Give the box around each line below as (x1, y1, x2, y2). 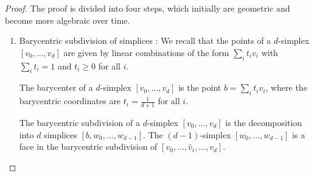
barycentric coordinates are (19, 94, 121, 107)
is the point (178, 81, 222, 94)
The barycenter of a (19, 81, 93, 94)
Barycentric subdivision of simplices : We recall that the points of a (19, 34, 271, 47)
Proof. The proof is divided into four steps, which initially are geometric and (5, 2, 290, 14)
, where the (265, 81, 307, 94)
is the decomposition (225, 116, 302, 128)
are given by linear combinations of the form (63, 46, 229, 58)
